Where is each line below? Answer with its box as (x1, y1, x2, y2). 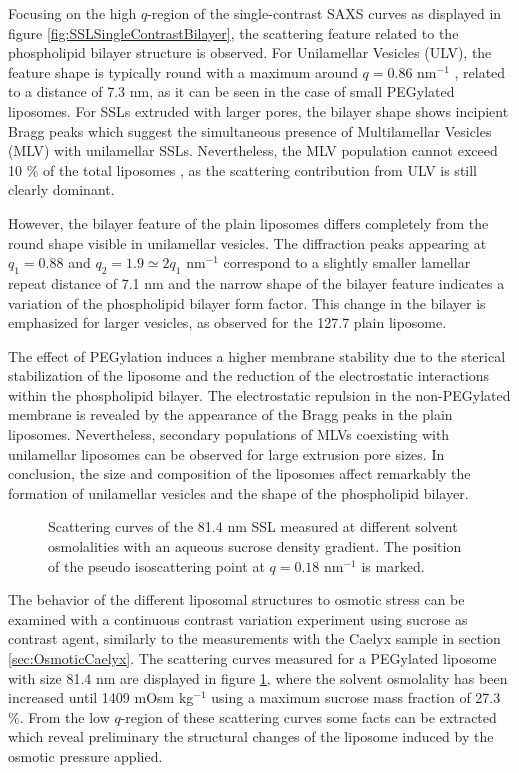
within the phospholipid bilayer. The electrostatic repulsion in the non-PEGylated (8, 384, 511, 405)
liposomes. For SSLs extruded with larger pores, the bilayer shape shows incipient (8, 100, 509, 121)
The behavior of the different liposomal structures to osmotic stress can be (8, 589, 465, 610)
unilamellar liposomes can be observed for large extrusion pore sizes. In (8, 443, 445, 464)
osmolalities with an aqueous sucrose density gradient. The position (48, 536, 462, 557)
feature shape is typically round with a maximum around (8, 61, 358, 82)
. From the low (19, 706, 110, 727)
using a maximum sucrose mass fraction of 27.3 (211, 687, 501, 708)
